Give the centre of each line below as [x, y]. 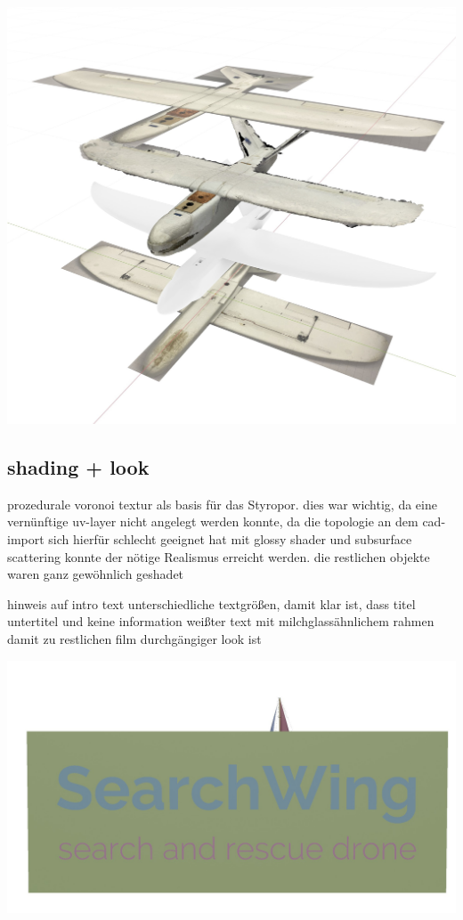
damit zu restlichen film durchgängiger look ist [134, 639]
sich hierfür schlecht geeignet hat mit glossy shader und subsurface [230, 539]
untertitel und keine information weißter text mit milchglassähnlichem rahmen [221, 621]
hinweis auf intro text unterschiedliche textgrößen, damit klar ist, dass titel [211, 603]
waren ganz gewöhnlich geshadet [96, 574]
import [26, 539]
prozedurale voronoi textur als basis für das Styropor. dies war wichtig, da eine [222, 504]
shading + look [78, 467]
